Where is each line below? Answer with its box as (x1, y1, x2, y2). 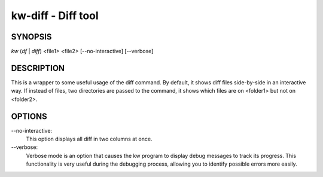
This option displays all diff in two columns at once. (26, 135, 153, 143)
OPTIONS (11, 111, 47, 121)
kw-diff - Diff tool (11, 9, 99, 22)
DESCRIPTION (11, 63, 65, 73)
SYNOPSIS (11, 32, 52, 42)
